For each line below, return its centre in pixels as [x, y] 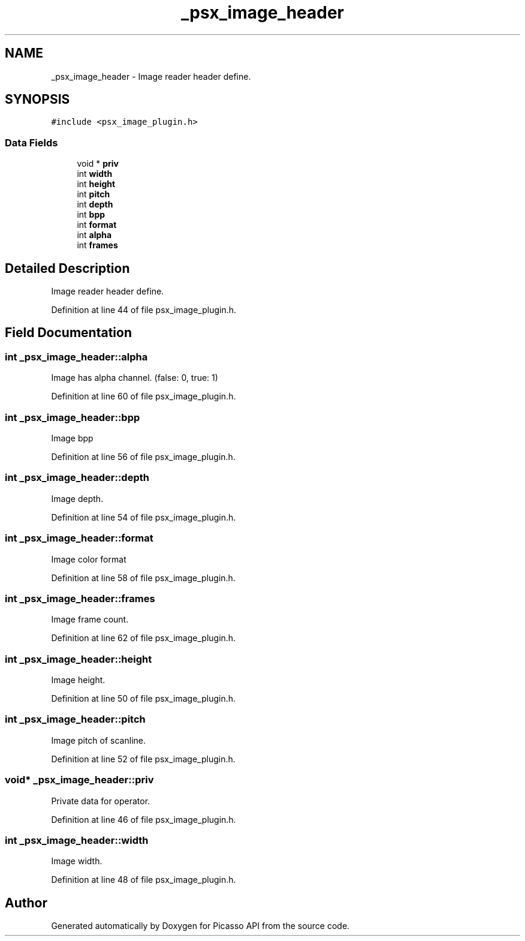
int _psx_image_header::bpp [73, 417]
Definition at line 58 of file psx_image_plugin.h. [143, 578]
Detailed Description [67, 268]
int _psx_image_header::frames [80, 598]
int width [95, 174]
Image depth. [77, 498]
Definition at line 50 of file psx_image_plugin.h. [144, 698]
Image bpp [72, 438]
